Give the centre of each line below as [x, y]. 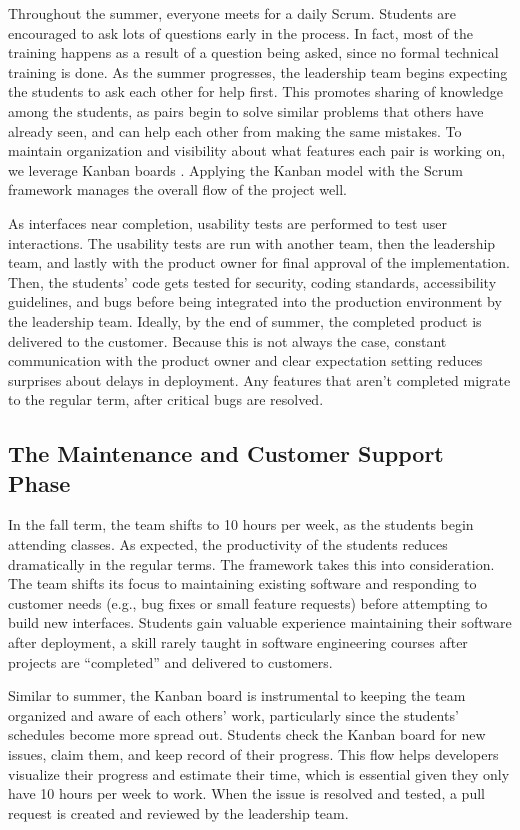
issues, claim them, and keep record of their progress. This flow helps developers [253, 754]
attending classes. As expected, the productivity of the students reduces [228, 544]
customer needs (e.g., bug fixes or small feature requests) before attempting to [248, 602]
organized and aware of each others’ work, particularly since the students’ [233, 714]
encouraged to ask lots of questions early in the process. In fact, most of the [240, 32]
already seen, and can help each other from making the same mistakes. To [235, 130]
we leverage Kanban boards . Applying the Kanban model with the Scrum [235, 169]
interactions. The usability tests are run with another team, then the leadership [252, 242]
